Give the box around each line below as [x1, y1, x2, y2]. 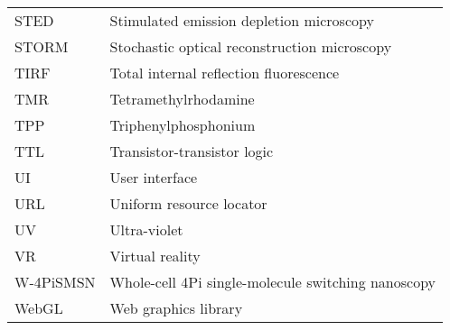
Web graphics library [109, 298, 243, 318]
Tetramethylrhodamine [109, 88, 255, 109]
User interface [109, 167, 198, 188]
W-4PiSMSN [14, 271, 96, 292]
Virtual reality [109, 245, 201, 266]
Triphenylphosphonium [109, 115, 256, 135]
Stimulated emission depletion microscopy [109, 10, 374, 31]
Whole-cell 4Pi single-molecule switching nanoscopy [109, 271, 436, 292]
